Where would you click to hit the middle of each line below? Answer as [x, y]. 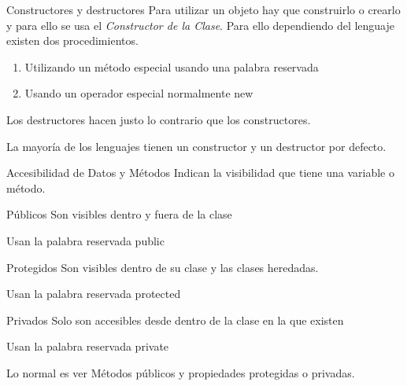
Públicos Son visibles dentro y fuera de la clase [119, 214]
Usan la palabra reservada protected [94, 294]
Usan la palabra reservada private [88, 346]
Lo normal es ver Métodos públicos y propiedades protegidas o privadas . [181, 372]
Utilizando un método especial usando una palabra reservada [172, 66]
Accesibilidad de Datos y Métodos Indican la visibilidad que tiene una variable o [200, 173]
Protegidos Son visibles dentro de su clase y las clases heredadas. [163, 267]
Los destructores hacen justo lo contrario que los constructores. [159, 119]
